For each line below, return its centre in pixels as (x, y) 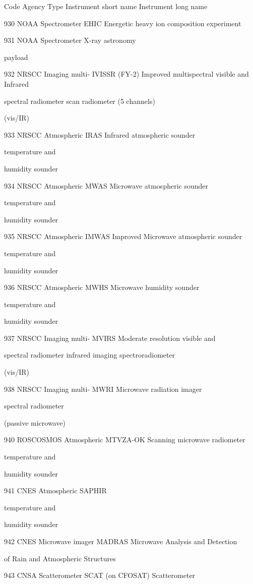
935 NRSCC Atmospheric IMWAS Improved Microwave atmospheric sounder (123, 236)
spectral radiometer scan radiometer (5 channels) (80, 101)
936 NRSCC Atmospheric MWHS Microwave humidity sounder (102, 287)
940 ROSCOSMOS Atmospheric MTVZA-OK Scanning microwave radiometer (125, 440)
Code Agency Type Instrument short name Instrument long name (106, 6)
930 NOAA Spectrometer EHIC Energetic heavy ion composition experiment (123, 23)
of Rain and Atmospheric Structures (60, 558)
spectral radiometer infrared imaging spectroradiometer (90, 355)
